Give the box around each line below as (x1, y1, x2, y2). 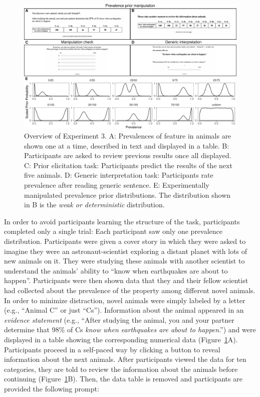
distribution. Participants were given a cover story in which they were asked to (4, 235, 246, 246)
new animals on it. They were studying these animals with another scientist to (4, 255, 245, 266)
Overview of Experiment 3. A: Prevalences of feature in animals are (24, 130, 231, 141)
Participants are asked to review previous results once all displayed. (24, 150, 231, 161)
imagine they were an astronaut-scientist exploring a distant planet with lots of (4, 245, 247, 256)
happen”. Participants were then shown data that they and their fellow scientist (4, 275, 248, 286)
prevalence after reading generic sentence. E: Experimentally (24, 180, 209, 190)
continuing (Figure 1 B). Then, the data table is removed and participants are (4, 373, 242, 384)
